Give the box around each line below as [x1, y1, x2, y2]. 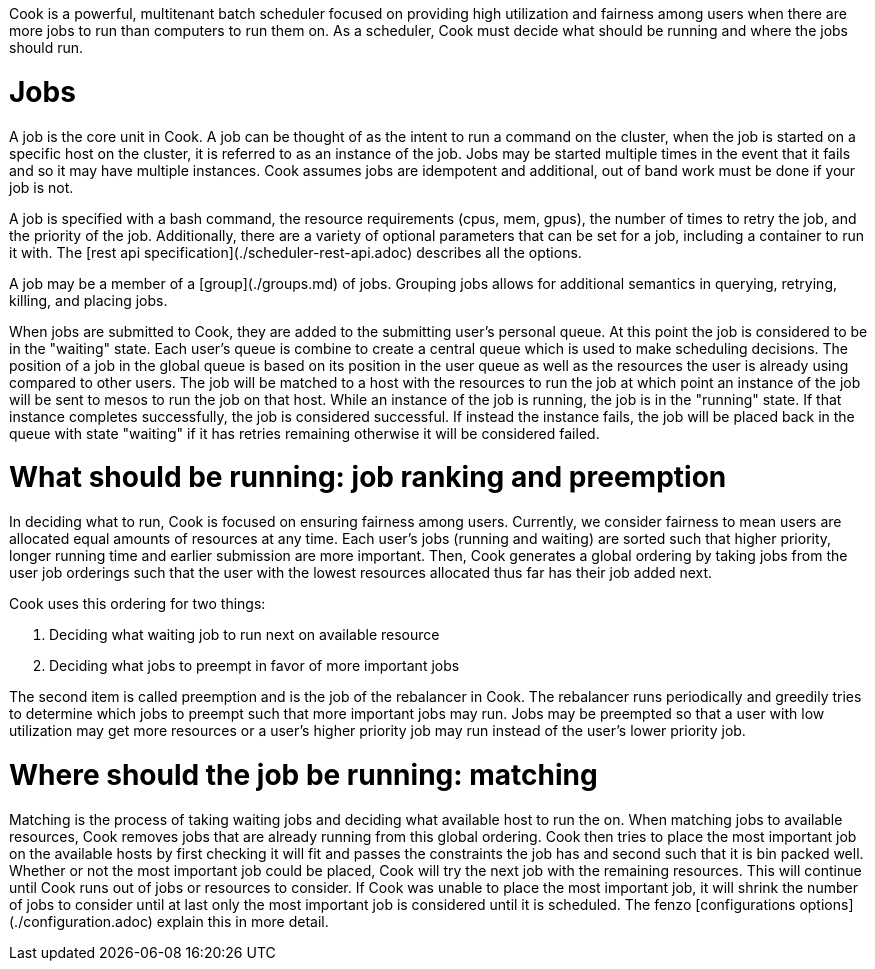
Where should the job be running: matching [9, 757, 598, 792]
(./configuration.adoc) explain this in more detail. [9, 912, 329, 930]
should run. [9, 39, 84, 56]
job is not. [9, 178, 74, 196]
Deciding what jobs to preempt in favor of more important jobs [49, 657, 460, 674]
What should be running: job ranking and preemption [9, 460, 727, 495]
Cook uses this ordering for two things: [9, 595, 266, 612]
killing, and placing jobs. [9, 291, 168, 309]
